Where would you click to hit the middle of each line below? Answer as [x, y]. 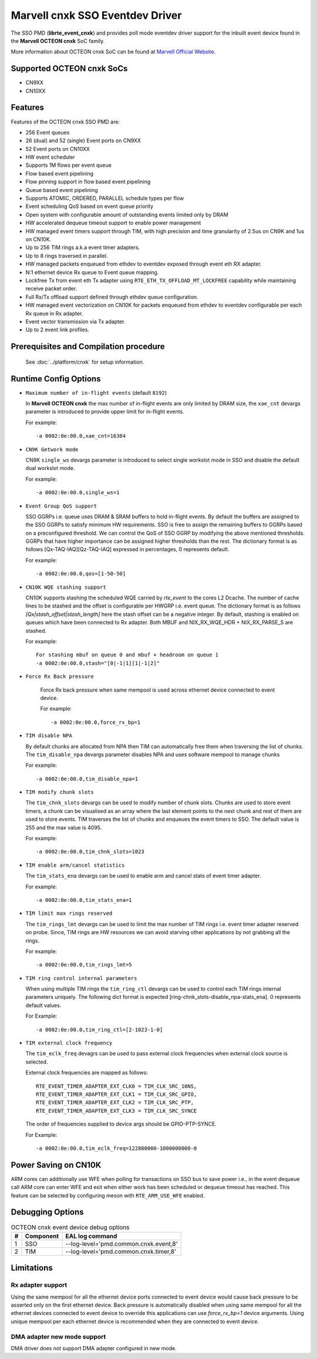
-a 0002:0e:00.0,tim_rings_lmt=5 [84, 965]
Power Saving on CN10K [56, 1165]
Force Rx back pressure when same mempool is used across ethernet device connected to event [158, 690]
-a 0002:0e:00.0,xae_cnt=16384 [81, 436]
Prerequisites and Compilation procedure [88, 347]
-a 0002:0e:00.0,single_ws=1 [78, 493]
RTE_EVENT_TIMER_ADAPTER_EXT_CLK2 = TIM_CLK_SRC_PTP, [115, 1103]
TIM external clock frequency [69, 1043]
